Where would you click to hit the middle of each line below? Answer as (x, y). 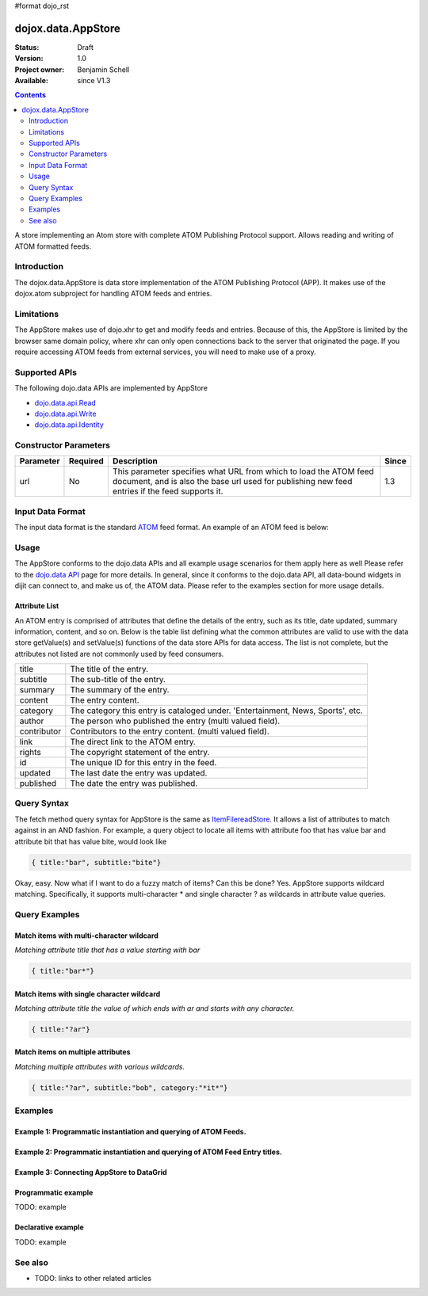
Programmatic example (54, 1193)
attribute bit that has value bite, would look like (91, 841)
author (32, 721)
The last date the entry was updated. (139, 773)
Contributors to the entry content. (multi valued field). (170, 731)
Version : (29, 59)
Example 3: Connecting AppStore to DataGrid (91, 1172)
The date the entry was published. (134, 783)
